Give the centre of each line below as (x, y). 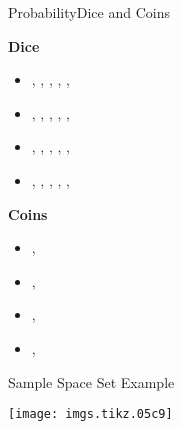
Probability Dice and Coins (89, 12)
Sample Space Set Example (91, 381)
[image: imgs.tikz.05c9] (90, 414)
